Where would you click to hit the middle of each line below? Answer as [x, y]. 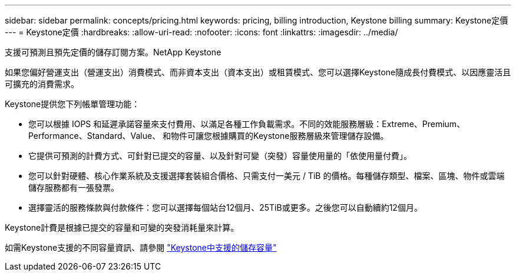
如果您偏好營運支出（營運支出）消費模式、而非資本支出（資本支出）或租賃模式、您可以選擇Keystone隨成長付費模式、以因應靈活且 [258, 72]
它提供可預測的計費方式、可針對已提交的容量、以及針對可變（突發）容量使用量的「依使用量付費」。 [220, 156]
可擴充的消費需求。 [42, 84]
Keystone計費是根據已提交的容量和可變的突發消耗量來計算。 [122, 227]
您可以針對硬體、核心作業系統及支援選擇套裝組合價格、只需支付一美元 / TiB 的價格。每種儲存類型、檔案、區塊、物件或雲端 [267, 176]
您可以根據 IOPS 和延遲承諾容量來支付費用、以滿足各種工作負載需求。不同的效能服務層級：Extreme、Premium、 [247, 124]
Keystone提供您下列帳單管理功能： [72, 104]
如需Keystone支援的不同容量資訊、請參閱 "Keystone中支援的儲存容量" [141, 247]
